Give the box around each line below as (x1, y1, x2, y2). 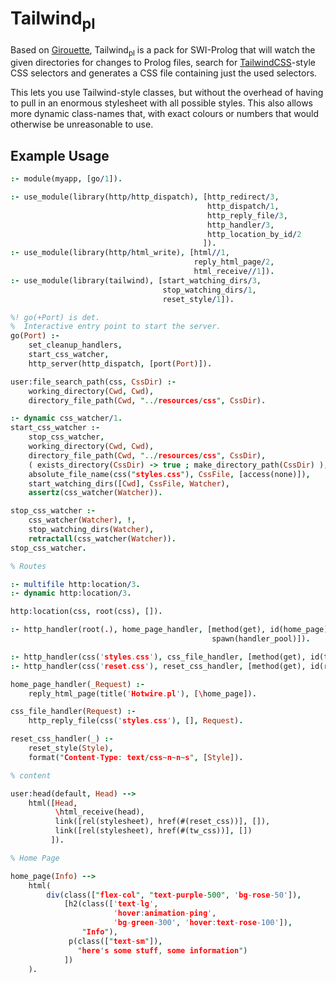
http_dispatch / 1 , (206, 201, 280, 211)
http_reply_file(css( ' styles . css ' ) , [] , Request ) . (28, 716, 244, 726)
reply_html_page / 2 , (193, 257, 275, 267)
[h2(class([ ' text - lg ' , (63, 899, 159, 909)
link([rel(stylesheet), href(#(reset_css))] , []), (54, 817, 271, 827)
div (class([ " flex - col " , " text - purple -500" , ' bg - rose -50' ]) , (46, 890, 302, 900)
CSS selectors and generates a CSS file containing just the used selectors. (10, 67, 318, 79)
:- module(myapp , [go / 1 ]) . (10, 174, 123, 184)
